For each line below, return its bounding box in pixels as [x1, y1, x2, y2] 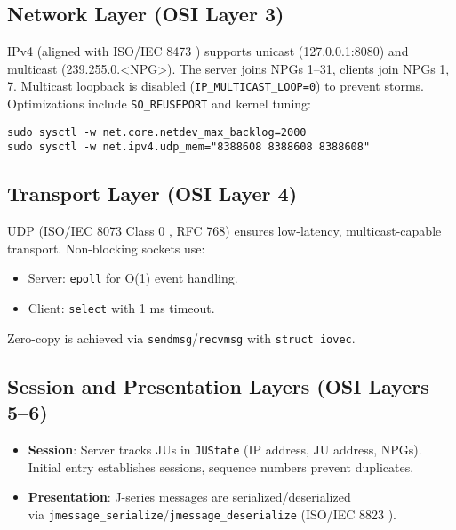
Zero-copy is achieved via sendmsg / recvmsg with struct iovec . [7, 328, 356, 347]
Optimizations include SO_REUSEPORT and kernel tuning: [7, 94, 311, 113]
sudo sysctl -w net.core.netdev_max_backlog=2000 [7, 125, 307, 139]
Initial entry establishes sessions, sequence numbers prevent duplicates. [28, 457, 414, 476]
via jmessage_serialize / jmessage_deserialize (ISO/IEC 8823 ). [28, 504, 396, 523]
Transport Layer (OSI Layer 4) [7, 180, 298, 207]
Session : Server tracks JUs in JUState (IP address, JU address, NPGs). [28, 439, 422, 458]
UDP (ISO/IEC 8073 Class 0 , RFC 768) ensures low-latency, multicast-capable [7, 221, 442, 240]
